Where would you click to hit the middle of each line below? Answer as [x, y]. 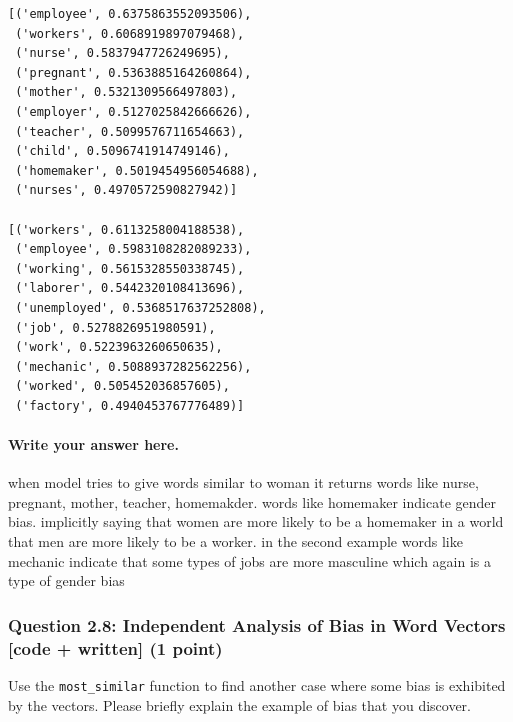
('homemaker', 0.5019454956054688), [137, 170]
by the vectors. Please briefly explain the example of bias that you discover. [239, 704]
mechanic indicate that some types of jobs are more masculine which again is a [250, 560]
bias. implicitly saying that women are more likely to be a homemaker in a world [256, 521]
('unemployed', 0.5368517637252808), [140, 307]
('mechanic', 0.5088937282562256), [133, 366]
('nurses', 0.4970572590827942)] [126, 190]
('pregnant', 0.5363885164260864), [133, 72]
